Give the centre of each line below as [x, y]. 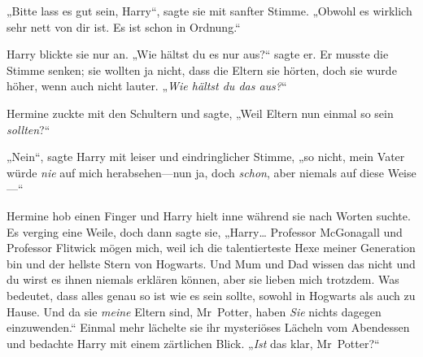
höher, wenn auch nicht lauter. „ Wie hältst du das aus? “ [147, 86]
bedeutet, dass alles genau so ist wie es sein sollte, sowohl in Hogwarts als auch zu [211, 295]
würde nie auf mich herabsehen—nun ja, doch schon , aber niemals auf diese [195, 172]
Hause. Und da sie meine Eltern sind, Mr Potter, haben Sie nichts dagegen [194, 311]
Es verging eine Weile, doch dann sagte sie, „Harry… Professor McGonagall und [205, 231]
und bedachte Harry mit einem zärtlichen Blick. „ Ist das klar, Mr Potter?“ [193, 343]
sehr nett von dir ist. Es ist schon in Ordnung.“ [124, 26]
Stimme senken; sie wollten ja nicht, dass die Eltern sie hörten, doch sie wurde [202, 70]
